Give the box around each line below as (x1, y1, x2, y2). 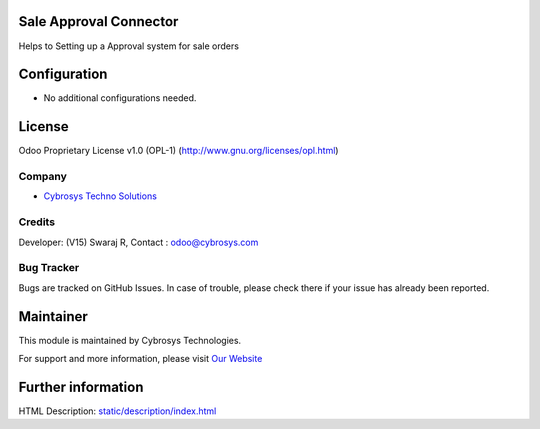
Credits (18, 215, 55, 229)
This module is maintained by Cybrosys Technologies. (18, 334, 242, 346)
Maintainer (18, 308, 89, 325)
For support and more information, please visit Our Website (18, 353, 263, 365)
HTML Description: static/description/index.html (18, 405, 217, 417)
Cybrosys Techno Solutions (43, 190, 157, 202)
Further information (18, 378, 144, 395)
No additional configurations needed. (43, 92, 197, 104)
